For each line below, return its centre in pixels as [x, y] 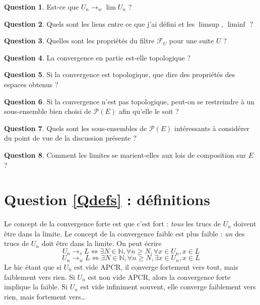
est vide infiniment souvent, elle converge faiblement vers [168, 287]
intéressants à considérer [212, 128]
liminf [236, 24]
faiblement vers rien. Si [40, 277]
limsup [209, 24]
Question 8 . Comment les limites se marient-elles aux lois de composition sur [125, 155]
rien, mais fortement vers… [45, 296]
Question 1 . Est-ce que [42, 7]
